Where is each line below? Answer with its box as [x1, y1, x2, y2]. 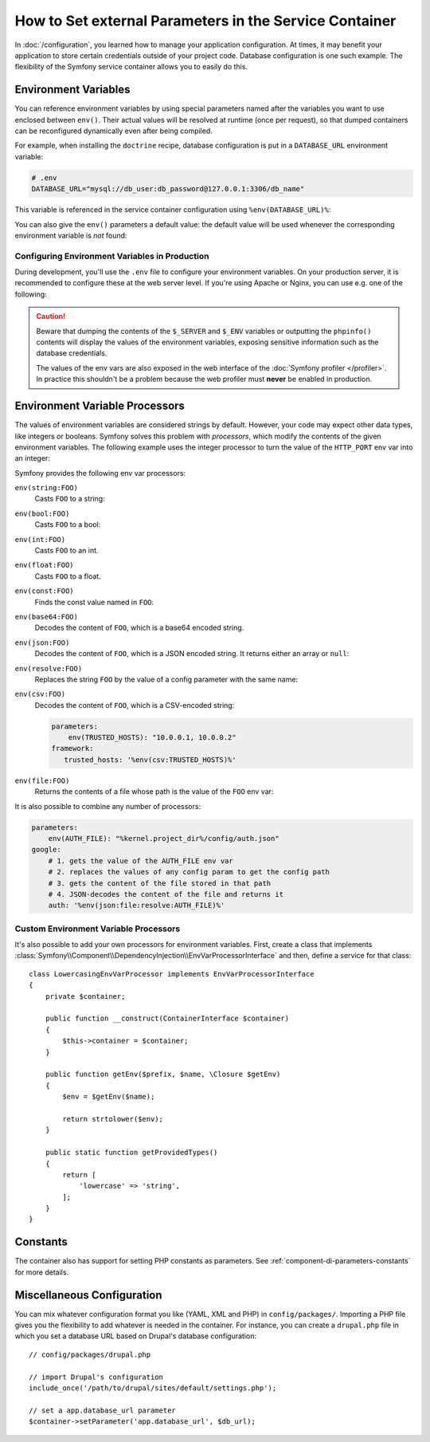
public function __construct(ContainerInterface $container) [45, 1014, 290, 1024]
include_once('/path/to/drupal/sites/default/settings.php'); [29, 1384, 277, 1393]
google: [31, 845, 61, 855]
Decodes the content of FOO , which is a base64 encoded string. [34, 623, 244, 633]
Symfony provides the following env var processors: [14, 468, 186, 477]
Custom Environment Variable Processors [14, 923, 181, 934]
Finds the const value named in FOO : [34, 597, 154, 607]
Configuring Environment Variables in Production [14, 250, 209, 261]
